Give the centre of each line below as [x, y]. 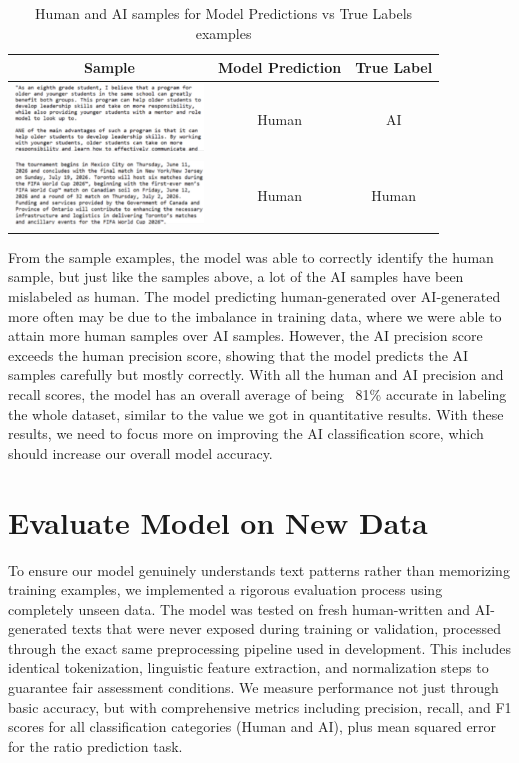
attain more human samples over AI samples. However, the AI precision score [245, 335]
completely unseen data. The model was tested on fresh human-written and [239, 608]
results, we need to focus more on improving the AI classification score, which [246, 433]
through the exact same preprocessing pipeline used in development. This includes [260, 647]
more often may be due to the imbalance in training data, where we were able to [255, 315]
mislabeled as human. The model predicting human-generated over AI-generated [254, 296]
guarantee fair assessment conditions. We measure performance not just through [253, 687]
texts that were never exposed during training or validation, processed [286, 628]
